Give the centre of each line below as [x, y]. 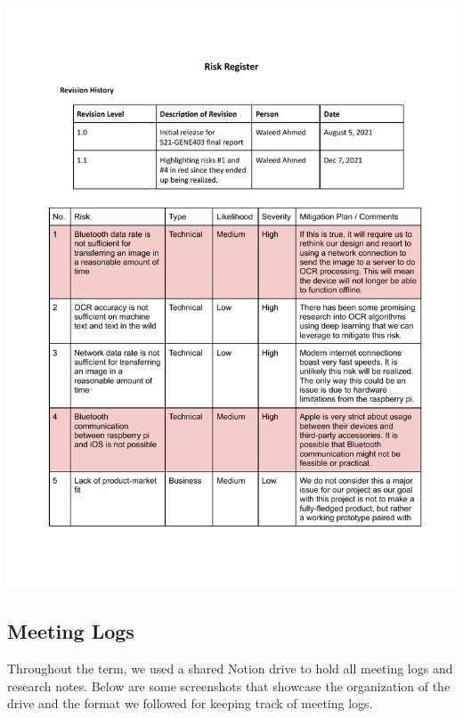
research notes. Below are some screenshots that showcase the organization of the [229, 685]
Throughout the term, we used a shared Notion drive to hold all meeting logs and [230, 669]
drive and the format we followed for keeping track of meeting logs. [190, 703]
